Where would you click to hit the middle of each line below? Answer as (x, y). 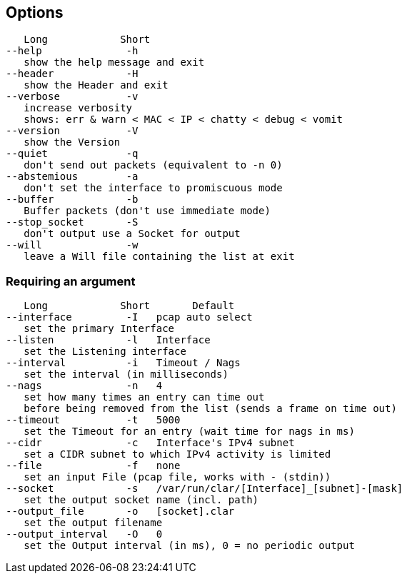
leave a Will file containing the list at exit (159, 257)
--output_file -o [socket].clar (120, 512)
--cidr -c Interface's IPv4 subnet (150, 443)
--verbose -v (72, 97)
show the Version (72, 142)
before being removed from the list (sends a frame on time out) (210, 409)
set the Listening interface (105, 352)
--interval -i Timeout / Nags (123, 363)
